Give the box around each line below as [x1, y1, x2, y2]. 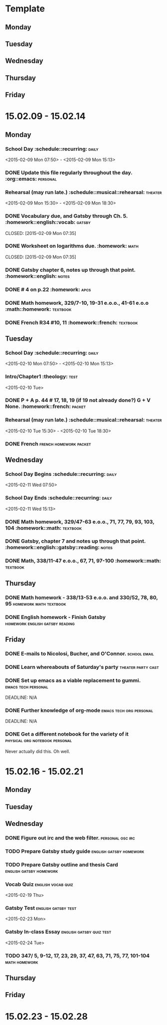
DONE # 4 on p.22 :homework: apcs [5, 286, 91, 293]
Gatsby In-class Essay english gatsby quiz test [5, 928, 112, 935]
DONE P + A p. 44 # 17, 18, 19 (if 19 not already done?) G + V [5, 397, 151, 404]
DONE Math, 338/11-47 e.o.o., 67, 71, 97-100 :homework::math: [5, 557, 161, 564]
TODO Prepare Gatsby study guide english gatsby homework [5, 847, 145, 854]
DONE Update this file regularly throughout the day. [5, 169, 133, 176]
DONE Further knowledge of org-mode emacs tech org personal [5, 707, 154, 714]
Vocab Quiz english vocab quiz [5, 881, 73, 888]
